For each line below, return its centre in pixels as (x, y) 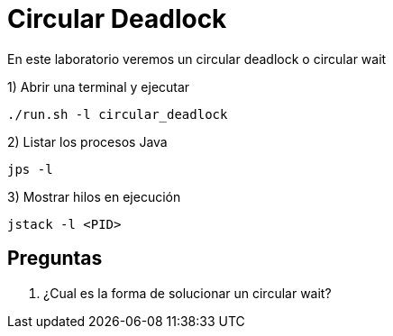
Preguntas (55, 259)
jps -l (30, 169)
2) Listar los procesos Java (87, 141)
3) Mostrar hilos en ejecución (94, 196)
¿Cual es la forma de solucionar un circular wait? (187, 293)
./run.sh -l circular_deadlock (118, 114)
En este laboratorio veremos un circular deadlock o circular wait (197, 59)
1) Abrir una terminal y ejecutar (99, 86)
